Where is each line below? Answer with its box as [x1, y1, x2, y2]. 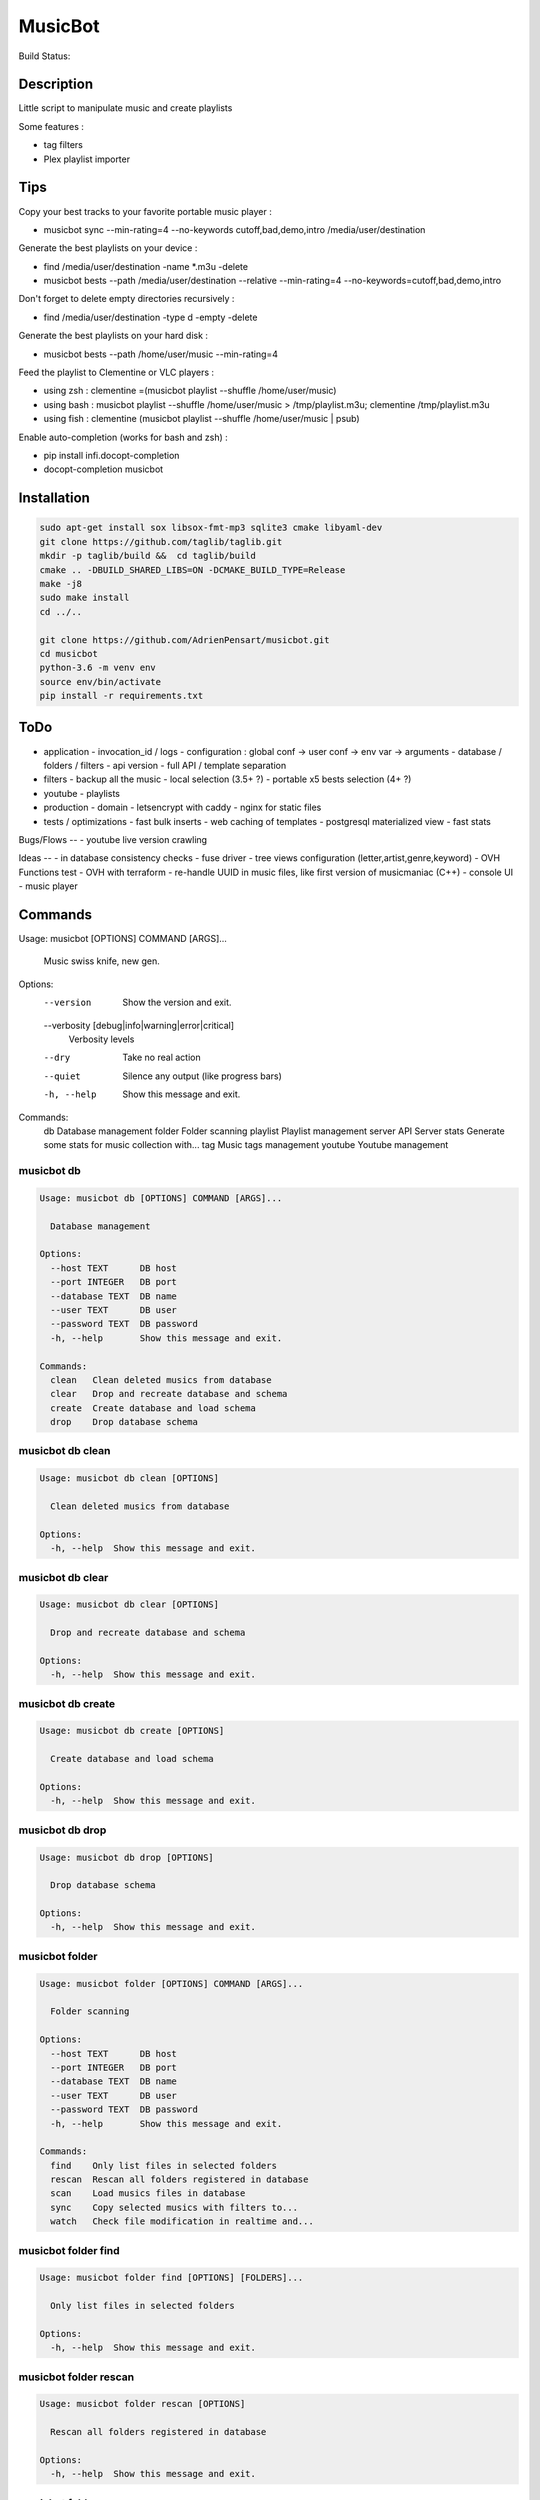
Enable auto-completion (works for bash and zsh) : [18, 431, 229, 443]
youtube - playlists [43, 787, 120, 799]
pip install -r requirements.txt [39, 690, 204, 702]
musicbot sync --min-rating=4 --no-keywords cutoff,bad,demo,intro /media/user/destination [43, 223, 426, 235]
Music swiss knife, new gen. [43, 955, 160, 967]
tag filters [43, 139, 84, 151]
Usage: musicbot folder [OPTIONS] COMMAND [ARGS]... [39, 1978, 304, 1989]
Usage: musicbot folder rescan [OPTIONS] [39, 2398, 246, 2410]
